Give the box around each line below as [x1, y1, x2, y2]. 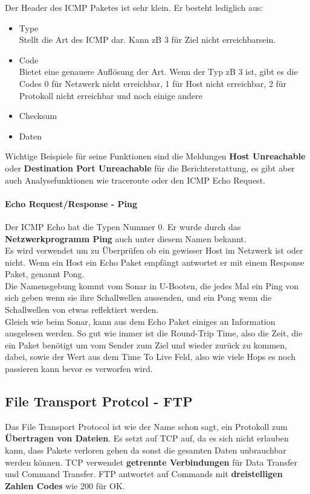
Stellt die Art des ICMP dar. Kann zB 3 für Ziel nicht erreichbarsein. [19, 33, 276, 46]
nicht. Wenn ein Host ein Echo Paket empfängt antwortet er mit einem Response [5, 255, 305, 268]
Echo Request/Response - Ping [5, 197, 138, 210]
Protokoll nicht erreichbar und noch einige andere [19, 89, 202, 101]
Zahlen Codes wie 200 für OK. [5, 479, 125, 492]
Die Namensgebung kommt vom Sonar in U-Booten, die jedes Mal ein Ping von [5, 279, 299, 292]
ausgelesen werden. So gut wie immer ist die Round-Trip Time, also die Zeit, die [5, 327, 303, 339]
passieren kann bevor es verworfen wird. [5, 362, 153, 375]
